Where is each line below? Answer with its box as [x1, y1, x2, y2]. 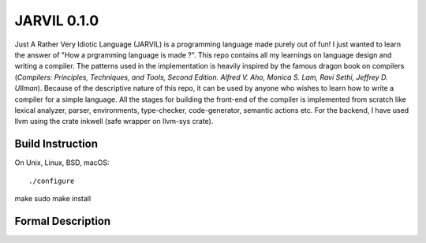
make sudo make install [14, 193, 92, 203]
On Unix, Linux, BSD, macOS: [14, 158, 110, 167]
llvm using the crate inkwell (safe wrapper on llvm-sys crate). [14, 117, 214, 126]
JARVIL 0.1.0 [14, 12, 99, 29]
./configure [28, 176, 75, 185]
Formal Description [14, 214, 111, 228]
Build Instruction [14, 137, 99, 151]
